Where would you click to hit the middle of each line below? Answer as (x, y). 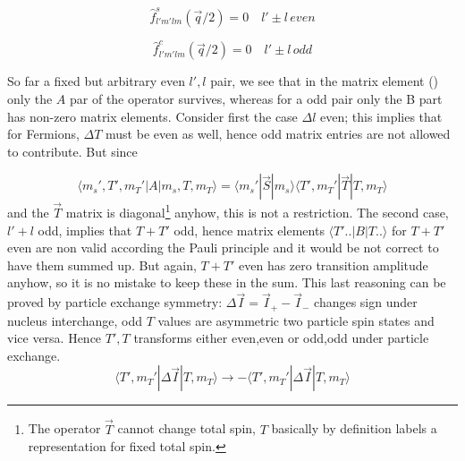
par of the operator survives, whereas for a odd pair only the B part (256, 99)
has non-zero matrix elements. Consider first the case (152, 116)
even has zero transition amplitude (334, 265)
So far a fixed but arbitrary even (96, 81)
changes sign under (366, 302)
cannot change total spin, (186, 428)
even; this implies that (381, 116)
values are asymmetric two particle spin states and (296, 320)
